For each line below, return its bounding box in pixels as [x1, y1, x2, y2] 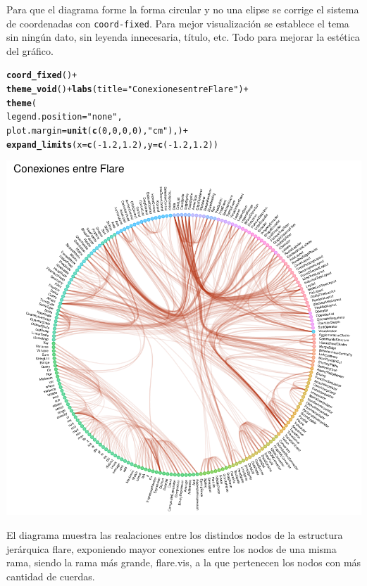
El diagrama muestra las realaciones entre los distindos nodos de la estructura [6, 527, 343, 542]
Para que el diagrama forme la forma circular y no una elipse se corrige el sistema [6, 2, 359, 16]
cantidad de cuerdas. [6, 568, 95, 583]
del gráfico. [6, 43, 54, 58]
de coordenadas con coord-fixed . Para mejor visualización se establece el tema [6, 15, 349, 30]
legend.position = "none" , [6, 112, 123, 122]
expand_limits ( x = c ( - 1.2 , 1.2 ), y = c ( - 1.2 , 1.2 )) [6, 139, 218, 150]
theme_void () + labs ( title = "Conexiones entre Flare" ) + [6, 84, 249, 95]
